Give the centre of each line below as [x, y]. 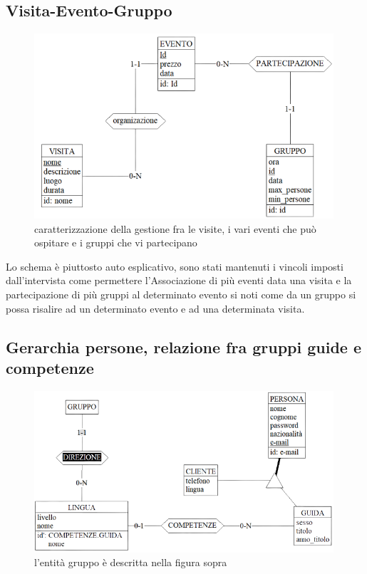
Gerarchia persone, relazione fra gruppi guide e [184, 346]
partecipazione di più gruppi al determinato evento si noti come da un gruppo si [181, 294]
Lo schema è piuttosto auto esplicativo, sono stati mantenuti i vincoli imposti [175, 266]
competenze [50, 367]
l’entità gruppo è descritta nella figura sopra [131, 562]
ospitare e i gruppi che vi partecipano [116, 242]
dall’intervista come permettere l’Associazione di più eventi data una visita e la [179, 280]
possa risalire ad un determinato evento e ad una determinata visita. [155, 308]
